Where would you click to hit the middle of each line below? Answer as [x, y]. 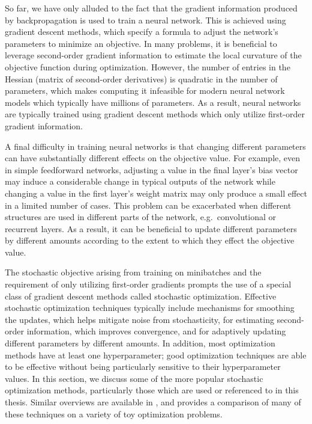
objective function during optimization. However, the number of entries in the [148, 66]
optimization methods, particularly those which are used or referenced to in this [152, 390]
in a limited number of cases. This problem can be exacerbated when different [148, 205]
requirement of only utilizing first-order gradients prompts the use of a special [148, 284]
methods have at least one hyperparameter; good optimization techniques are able [156, 355]
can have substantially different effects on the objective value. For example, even [153, 158]
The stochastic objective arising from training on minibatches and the [133, 272]
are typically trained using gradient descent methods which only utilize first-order [155, 114]
